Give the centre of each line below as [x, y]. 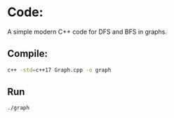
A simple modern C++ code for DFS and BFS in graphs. [87, 32]
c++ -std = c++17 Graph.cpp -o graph [59, 70]
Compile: [27, 54]
